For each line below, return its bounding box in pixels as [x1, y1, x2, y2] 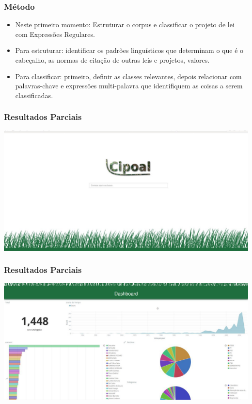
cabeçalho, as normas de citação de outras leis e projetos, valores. [15, 55, 210, 65]
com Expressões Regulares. [15, 29, 95, 39]
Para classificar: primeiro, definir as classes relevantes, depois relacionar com [15, 71, 242, 81]
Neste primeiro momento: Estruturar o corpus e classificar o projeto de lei [15, 19, 235, 30]
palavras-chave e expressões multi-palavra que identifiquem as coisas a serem [15, 81, 243, 91]
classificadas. [15, 90, 53, 100]
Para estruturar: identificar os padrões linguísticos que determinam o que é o [15, 45, 244, 55]
